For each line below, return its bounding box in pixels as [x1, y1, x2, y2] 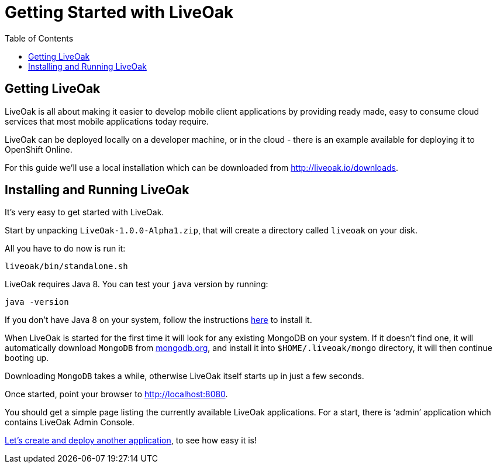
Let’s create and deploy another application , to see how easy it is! [5, 435, 257, 446]
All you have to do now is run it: [5, 243, 126, 254]
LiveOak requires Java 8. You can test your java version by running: [5, 279, 268, 290]
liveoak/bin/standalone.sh [5, 261, 128, 271]
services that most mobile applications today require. [5, 116, 209, 126]
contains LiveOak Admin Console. [5, 417, 134, 428]
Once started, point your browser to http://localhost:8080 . [5, 389, 228, 400]
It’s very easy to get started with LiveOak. [5, 207, 164, 218]
